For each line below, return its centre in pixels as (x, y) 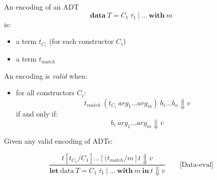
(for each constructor (82, 41)
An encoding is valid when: (46, 75)
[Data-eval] (197, 165)
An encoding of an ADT (42, 7)
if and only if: (37, 113)
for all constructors (45, 93)
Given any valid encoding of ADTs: (59, 140)
